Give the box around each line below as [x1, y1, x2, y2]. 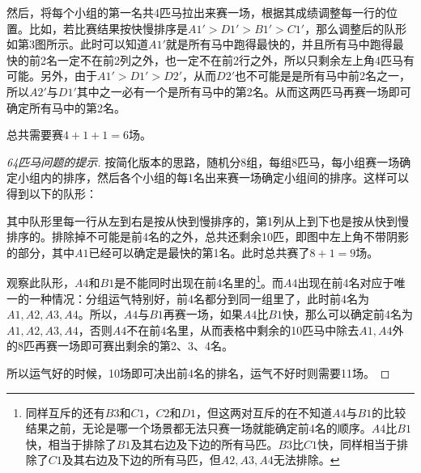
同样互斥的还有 [25, 403, 105, 420]
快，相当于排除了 [25, 435, 117, 452]
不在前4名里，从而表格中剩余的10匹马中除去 [126, 321, 359, 338]
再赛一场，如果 [163, 306, 243, 323]
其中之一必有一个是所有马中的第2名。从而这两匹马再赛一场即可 [76, 82, 411, 99]
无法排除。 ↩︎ [273, 451, 340, 468]
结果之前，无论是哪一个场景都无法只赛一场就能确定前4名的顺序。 [25, 420, 372, 437]
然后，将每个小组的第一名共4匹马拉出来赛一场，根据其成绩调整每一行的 [6, 4, 386, 20]
